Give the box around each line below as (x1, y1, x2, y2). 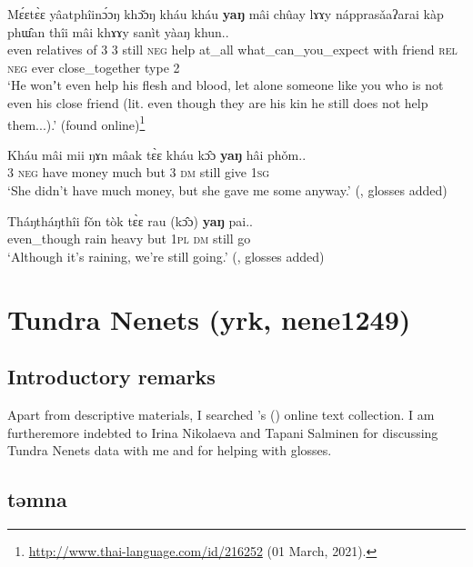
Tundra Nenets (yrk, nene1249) (7, 300, 411, 337)
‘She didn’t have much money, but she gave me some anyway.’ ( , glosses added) (7, 181, 448, 199)
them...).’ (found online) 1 (7, 112, 146, 134)
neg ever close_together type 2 (7, 57, 180, 76)
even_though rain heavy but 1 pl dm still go (7, 229, 251, 248)
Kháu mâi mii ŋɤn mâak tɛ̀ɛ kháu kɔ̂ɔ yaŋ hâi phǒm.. (7, 144, 307, 164)
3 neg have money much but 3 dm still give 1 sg (7, 163, 270, 182)
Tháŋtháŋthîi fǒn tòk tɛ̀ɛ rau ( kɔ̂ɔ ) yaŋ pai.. (7, 211, 253, 230)
